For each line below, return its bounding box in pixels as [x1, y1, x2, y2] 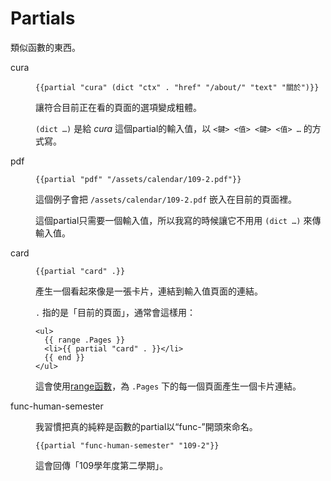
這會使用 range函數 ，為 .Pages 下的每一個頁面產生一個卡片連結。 [35, 380, 302, 392]
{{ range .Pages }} [44, 335, 126, 345]
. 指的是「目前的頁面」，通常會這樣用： [35, 306, 197, 318]
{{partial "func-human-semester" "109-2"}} [35, 440, 220, 451]
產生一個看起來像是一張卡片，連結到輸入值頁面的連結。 [35, 285, 263, 297]
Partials [10, 7, 76, 30]
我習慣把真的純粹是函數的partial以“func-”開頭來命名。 [35, 420, 258, 432]
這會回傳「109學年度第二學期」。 [35, 459, 169, 471]
